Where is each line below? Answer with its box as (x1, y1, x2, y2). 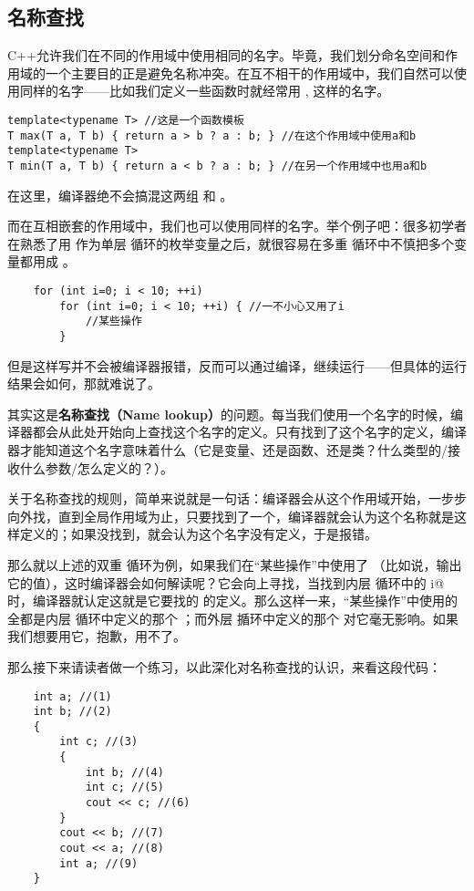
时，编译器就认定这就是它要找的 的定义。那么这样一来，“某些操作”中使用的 (7, 591, 458, 610)
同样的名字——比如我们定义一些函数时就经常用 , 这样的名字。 (19, 81, 390, 100)
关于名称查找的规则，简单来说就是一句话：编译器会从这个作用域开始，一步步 (7, 489, 467, 508)
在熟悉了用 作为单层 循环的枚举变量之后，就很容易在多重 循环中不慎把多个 (7, 233, 454, 253)
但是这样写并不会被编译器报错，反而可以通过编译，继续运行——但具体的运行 (7, 356, 467, 375)
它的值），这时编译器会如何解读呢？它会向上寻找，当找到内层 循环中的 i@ (7, 573, 445, 592)
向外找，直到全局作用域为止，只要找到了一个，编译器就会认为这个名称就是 (7, 506, 454, 525)
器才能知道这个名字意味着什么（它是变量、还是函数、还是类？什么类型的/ (7, 440, 448, 459)
